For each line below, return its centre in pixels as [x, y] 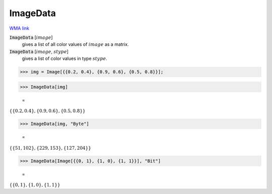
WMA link [19, 28]
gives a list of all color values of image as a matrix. [75, 44]
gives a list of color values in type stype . [65, 58]
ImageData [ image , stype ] [39, 51]
